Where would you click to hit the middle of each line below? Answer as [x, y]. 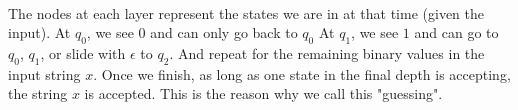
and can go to [456, 32]
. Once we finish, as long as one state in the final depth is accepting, [302, 73]
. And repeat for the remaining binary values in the [327, 52]
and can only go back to [224, 32]
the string [38, 93]
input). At [39, 32]
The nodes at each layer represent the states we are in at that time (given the [246, 12]
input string [44, 73]
